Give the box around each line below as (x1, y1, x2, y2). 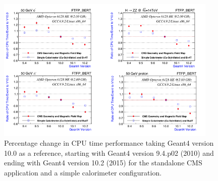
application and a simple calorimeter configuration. (4, 167, 162, 178)
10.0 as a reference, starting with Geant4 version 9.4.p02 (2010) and (4, 147, 214, 158)
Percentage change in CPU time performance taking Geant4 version (4, 138, 214, 148)
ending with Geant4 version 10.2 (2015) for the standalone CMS (4, 157, 202, 168)
